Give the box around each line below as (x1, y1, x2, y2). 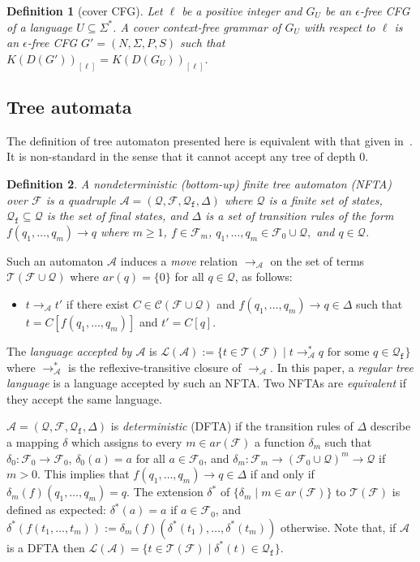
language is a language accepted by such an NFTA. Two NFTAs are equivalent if (6, 374, 406, 391)
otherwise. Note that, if (280, 518, 396, 535)
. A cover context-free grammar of (113, 18, 281, 35)
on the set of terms (270, 252, 365, 269)
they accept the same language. (6, 390, 162, 407)
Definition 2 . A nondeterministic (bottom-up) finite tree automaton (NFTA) (6, 175, 392, 192)
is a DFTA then (6, 538, 85, 556)
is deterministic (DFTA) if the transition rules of (110, 417, 354, 434)
